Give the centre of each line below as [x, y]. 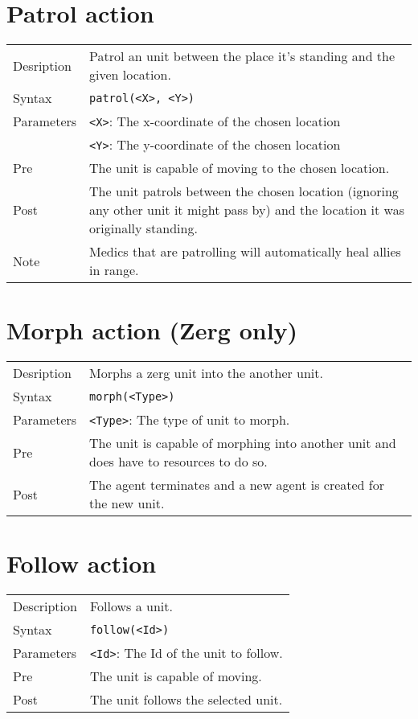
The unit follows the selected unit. [186, 700]
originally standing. [143, 228]
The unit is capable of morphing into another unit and [243, 443]
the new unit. [127, 503]
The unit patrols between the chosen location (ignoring [244, 191]
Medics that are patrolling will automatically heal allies [245, 252]
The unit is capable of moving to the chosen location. [240, 168]
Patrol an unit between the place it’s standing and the [242, 56]
